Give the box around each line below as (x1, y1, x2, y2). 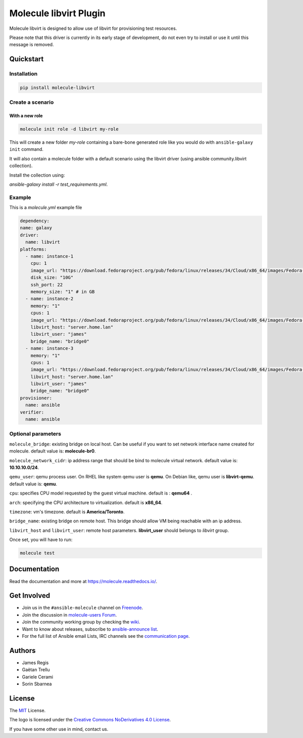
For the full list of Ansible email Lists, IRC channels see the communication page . (22, 633, 190, 639)
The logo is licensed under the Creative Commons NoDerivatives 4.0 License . (9, 717, 171, 723)
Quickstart (9, 55, 44, 63)
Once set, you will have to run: (9, 537, 73, 543)
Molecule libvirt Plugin (9, 8, 106, 19)
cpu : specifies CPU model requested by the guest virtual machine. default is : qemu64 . (9, 490, 192, 496)
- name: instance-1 (25, 254, 74, 259)
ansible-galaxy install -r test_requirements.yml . (9, 181, 108, 187)
